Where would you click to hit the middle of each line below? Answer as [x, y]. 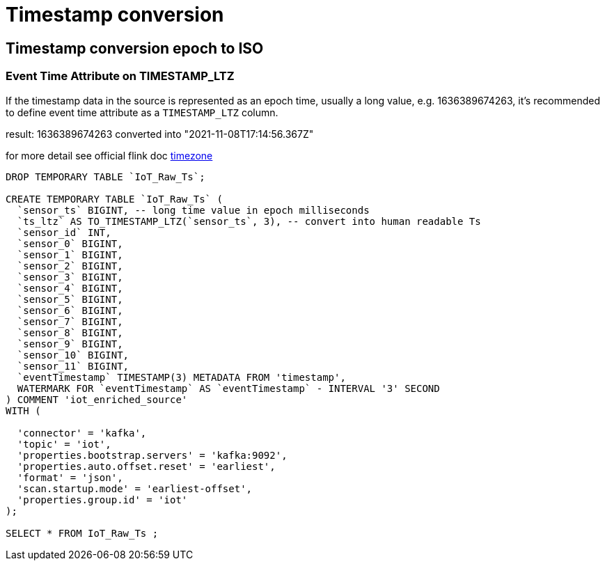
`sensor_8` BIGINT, [70, 332]
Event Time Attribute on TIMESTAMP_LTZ [120, 76]
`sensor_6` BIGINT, [70, 310]
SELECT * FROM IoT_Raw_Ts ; [82, 533]
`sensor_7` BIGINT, [70, 321]
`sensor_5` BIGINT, [70, 299]
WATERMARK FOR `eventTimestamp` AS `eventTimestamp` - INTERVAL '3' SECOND [228, 388]
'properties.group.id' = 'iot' [102, 500]
